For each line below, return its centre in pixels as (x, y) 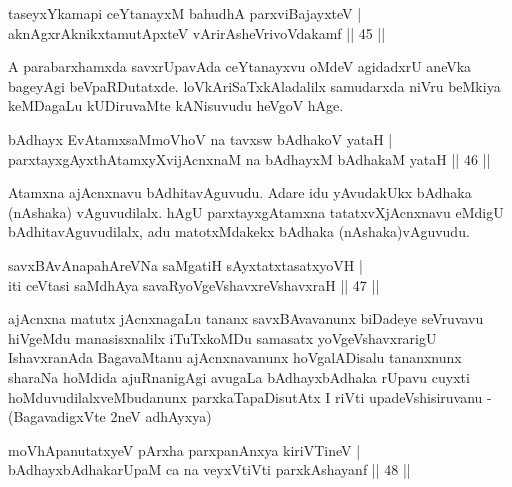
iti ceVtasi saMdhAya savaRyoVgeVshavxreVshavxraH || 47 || (194, 284)
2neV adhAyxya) (161, 416)
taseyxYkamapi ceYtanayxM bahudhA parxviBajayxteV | (185, 13)
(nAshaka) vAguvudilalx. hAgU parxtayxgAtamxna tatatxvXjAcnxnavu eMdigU (256, 211)
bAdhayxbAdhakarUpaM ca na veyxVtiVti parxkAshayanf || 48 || (209, 469)
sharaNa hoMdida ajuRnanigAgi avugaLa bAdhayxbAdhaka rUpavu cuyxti (239, 376)
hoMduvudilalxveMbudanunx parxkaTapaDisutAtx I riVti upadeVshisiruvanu (245, 396)
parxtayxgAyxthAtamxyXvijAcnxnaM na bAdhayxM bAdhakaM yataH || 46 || (249, 158)
